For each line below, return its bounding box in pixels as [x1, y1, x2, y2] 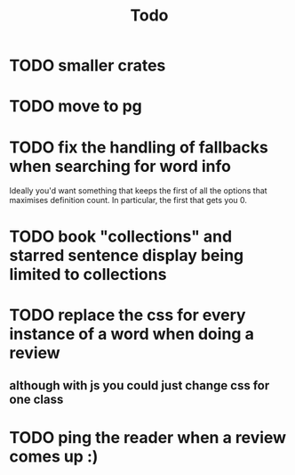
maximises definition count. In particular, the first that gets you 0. [9, 195, 247, 206]
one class [9, 392, 64, 407]
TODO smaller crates [9, 55, 166, 76]
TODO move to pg [9, 96, 142, 117]
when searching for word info [9, 156, 231, 176]
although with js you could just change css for [9, 378, 270, 393]
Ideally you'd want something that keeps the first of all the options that [9, 185, 268, 196]
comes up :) [9, 446, 99, 467]
